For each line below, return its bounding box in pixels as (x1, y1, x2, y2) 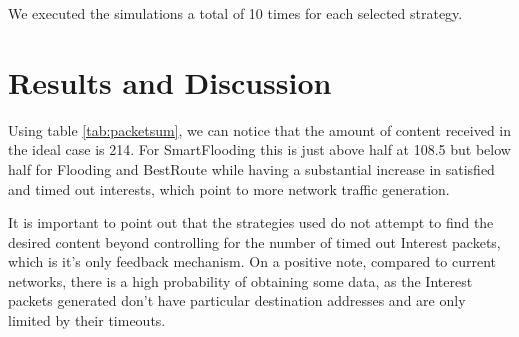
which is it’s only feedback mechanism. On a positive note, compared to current (8, 251, 497, 272)
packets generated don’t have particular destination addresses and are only (8, 290, 466, 311)
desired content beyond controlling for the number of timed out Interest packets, (8, 231, 501, 252)
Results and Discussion (8, 61, 332, 102)
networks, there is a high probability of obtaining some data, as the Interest (8, 270, 473, 291)
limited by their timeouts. (8, 310, 166, 331)
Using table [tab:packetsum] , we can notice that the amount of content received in (8, 119, 511, 140)
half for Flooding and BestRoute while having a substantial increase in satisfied (8, 158, 495, 179)
